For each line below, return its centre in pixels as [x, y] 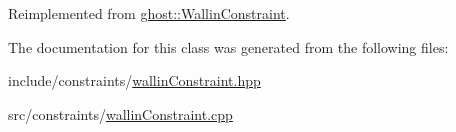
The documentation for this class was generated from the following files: [228, 46]
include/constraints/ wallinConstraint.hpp [134, 80]
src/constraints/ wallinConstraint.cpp [120, 113]
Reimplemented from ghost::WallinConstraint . [149, 13]
